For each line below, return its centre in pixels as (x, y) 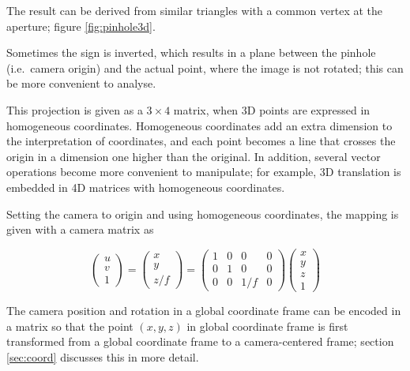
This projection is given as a (75, 109)
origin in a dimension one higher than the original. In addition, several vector (194, 156)
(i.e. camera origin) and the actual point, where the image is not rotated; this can (205, 67)
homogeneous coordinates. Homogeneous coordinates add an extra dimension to (199, 125)
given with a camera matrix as (80, 229)
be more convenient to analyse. (81, 83)
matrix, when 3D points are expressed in (272, 109)
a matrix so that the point (70, 326)
